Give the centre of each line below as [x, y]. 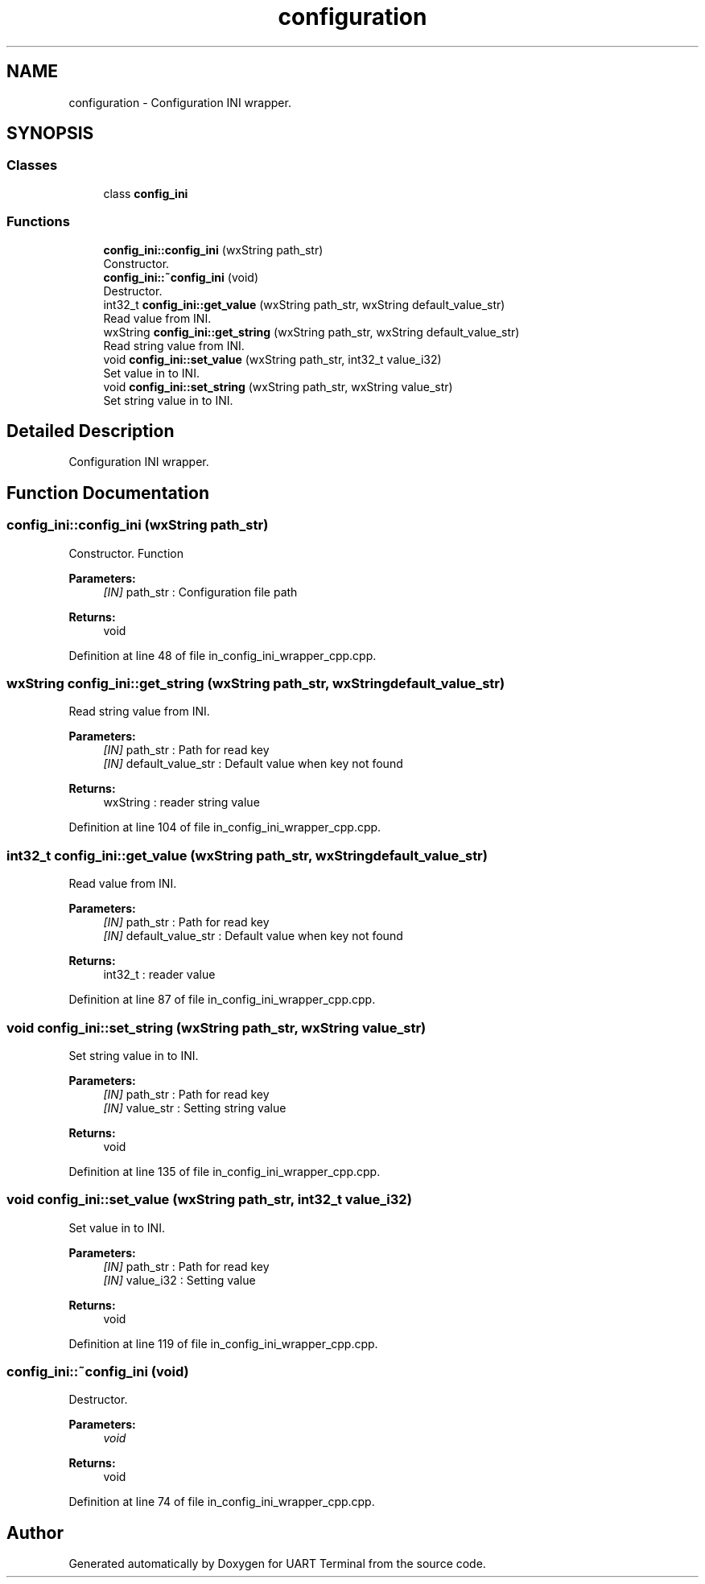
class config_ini [146, 193]
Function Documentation [108, 493]
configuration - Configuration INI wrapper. [180, 102]
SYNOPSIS [50, 134]
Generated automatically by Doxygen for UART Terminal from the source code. [277, 1564]
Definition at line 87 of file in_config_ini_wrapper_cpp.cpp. [222, 1000]
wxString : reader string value [181, 802]
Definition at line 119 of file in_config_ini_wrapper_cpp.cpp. [223, 1343]
